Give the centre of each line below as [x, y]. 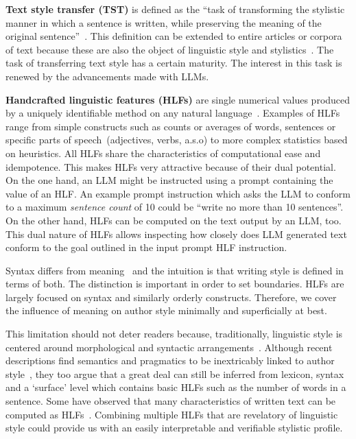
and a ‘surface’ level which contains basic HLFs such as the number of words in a [176, 387]
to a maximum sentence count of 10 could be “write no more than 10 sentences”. [175, 207]
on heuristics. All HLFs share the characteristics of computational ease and [163, 153]
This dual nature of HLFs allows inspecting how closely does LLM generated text [176, 234]
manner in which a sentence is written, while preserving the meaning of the [164, 22]
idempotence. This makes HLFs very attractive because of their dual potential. [171, 166]
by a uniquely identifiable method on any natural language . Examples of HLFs [173, 113]
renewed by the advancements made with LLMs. [107, 76]
